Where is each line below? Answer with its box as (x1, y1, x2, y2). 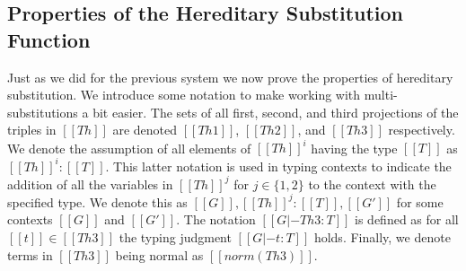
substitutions (7, 102, 78, 121)
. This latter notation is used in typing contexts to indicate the (105, 156, 452, 175)
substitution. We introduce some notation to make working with (7, 85, 361, 104)
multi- (364, 85, 398, 104)
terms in (7, 245, 53, 264)
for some (396, 192, 444, 211)
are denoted (112, 120, 178, 139)
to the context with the (308, 174, 436, 193)
